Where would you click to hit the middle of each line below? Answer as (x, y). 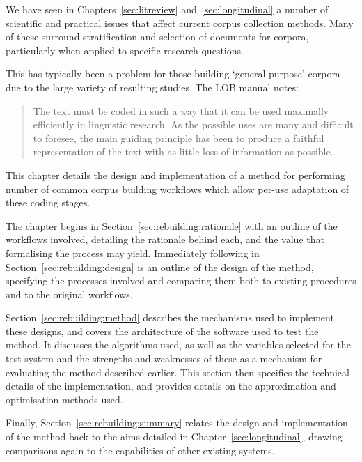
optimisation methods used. (64, 399)
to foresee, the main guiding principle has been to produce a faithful (179, 138)
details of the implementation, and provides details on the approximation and (171, 386)
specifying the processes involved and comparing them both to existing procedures (181, 280)
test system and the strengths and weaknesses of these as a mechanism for (164, 359)
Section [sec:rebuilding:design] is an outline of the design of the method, (160, 267)
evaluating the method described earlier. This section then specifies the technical (178, 372)
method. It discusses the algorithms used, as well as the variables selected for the (178, 345)
